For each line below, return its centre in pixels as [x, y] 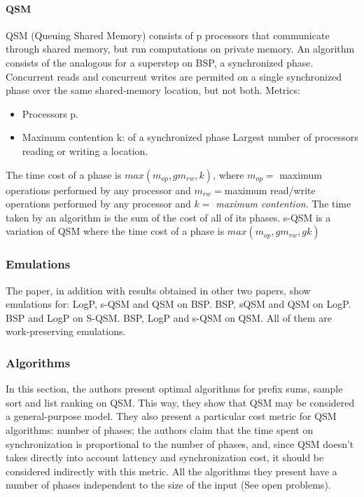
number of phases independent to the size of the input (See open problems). [168, 485]
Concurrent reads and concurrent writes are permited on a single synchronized [174, 76]
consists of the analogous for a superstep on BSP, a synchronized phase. [160, 62]
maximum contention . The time [283, 204]
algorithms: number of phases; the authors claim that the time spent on [160, 429]
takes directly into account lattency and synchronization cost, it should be [165, 457]
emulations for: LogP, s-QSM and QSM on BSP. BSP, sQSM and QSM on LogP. [178, 304]
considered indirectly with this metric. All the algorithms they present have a [171, 471]
